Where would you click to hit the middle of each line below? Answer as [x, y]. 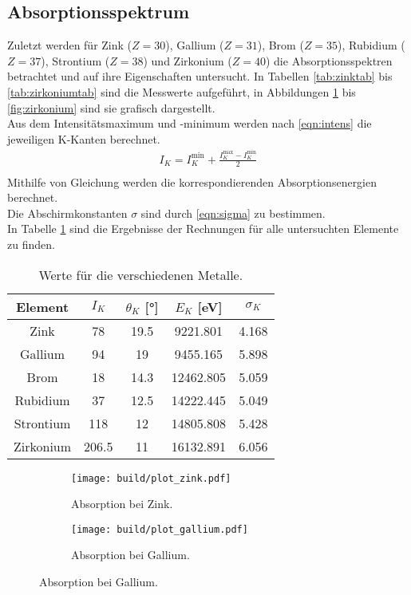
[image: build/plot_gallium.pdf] [160, 529]
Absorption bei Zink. [122, 504]
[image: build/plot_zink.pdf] [151, 478]
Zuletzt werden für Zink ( [70, 45]
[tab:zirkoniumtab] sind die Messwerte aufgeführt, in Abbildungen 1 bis [182, 91]
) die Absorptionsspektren [329, 60]
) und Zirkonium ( [188, 60]
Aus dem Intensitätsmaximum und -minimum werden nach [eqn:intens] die [190, 123]
